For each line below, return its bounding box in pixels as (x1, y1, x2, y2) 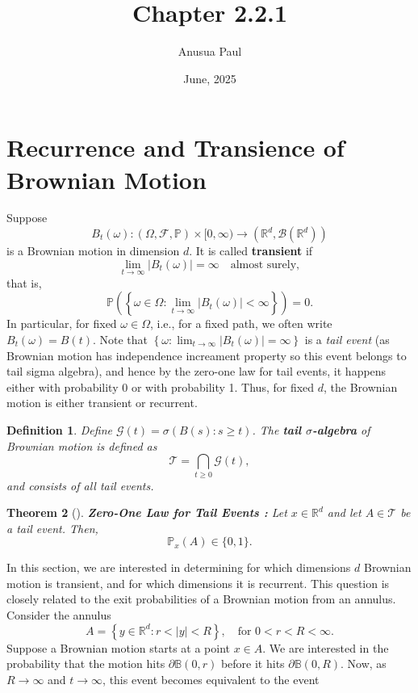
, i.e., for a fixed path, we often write (149, 315, 332, 332)
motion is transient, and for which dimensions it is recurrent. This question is (6, 574, 390, 591)
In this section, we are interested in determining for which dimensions (6, 559, 351, 576)
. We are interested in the (262, 639, 389, 656)
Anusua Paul (178, 43, 242, 60)
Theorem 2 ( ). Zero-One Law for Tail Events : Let (6, 504, 287, 521)
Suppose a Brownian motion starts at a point (6, 639, 231, 656)
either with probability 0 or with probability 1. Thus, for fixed (6, 378, 315, 395)
